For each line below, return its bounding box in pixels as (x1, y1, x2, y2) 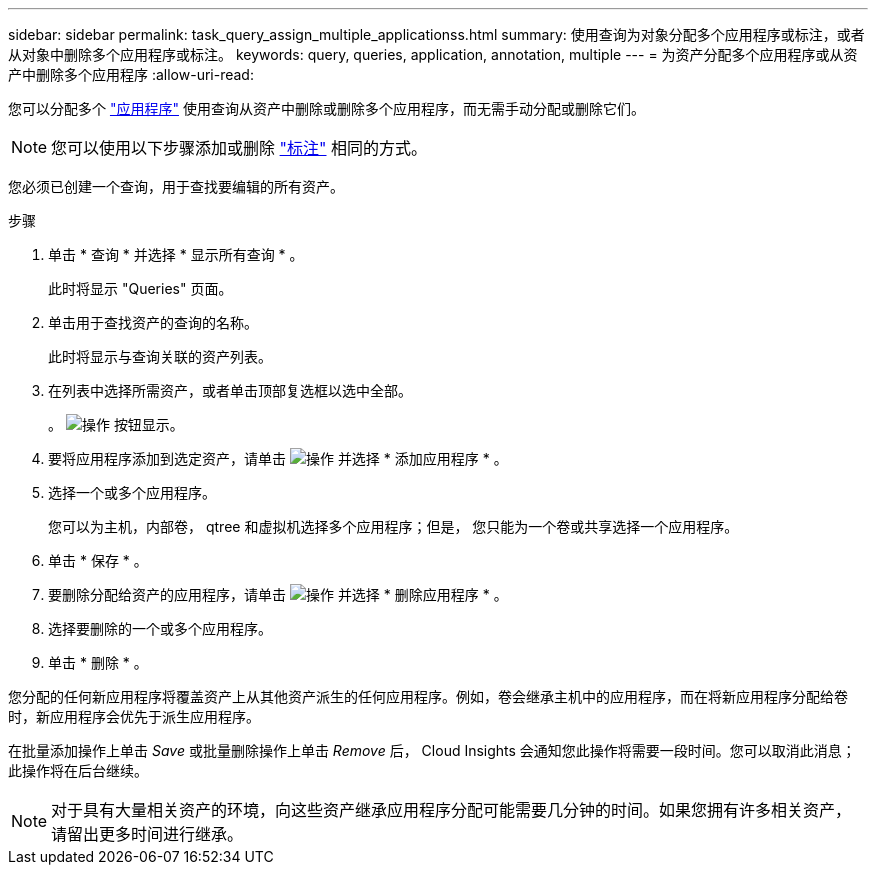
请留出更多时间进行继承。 (51, 824, 244, 844)
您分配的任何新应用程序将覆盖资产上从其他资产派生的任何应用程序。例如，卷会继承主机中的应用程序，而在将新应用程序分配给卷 (8, 688, 848, 705)
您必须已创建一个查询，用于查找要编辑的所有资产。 (8, 178, 344, 195)
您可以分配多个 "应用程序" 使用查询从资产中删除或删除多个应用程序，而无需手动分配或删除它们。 (8, 100, 645, 117)
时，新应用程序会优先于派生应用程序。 (8, 708, 260, 725)
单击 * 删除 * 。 (48, 654, 148, 671)
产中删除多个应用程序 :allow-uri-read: (8, 66, 254, 83)
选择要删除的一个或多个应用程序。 (48, 620, 272, 637)
